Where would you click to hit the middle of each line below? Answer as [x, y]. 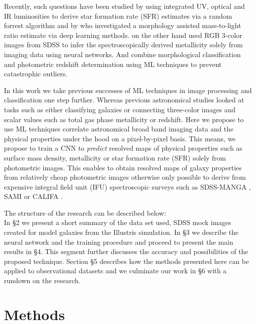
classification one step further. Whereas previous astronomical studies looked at [124, 100]
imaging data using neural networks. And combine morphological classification [122, 54]
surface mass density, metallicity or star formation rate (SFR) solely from [115, 157]
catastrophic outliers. [36, 74]
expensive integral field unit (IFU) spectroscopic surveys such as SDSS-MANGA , [128, 186]
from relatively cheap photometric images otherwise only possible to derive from [125, 177]
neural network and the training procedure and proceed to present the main [119, 242]
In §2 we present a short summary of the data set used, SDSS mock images [118, 222]
